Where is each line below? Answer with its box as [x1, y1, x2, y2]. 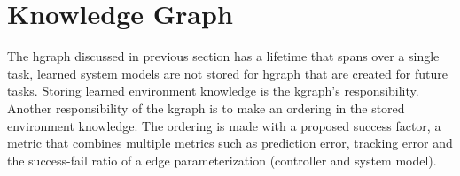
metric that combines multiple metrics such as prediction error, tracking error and [7, 134, 453, 152]
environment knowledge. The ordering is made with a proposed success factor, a [7, 116, 441, 134]
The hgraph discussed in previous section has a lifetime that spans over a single [7, 47, 440, 65]
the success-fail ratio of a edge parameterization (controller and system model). [7, 150, 437, 169]
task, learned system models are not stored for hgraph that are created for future [7, 64, 448, 82]
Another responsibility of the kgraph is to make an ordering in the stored [7, 98, 405, 117]
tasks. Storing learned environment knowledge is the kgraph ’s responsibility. [7, 81, 419, 100]
